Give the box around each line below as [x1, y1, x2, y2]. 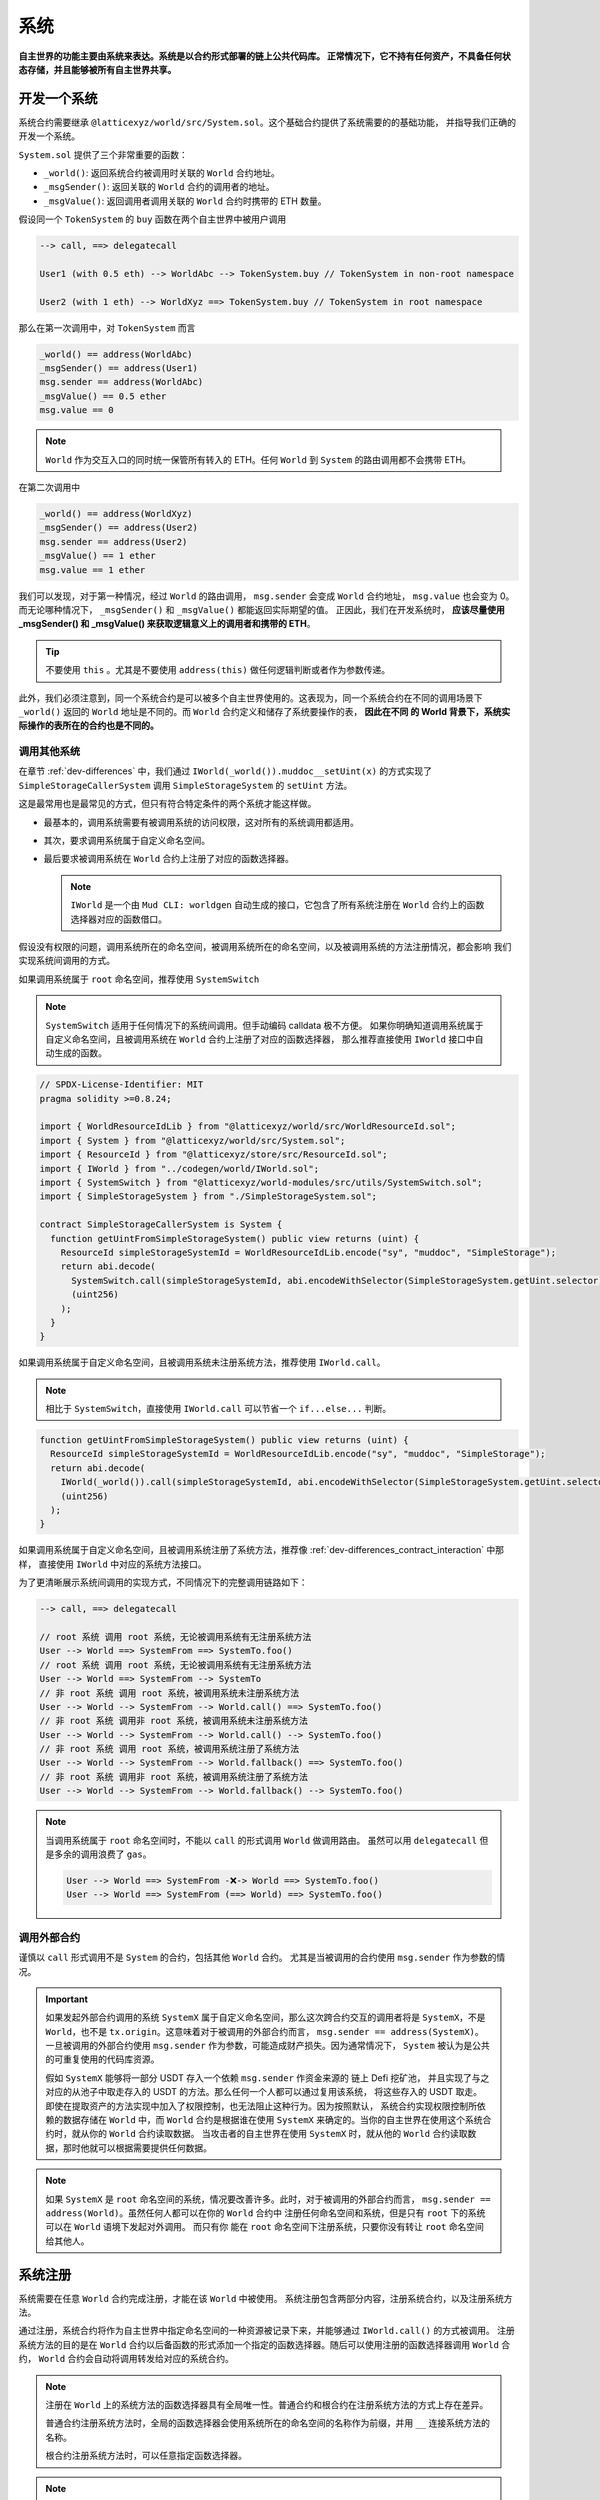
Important [45, 1993, 89, 2005]
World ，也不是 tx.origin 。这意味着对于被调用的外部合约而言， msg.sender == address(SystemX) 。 [45, 2025, 484, 2037]
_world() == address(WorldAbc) [39, 348, 194, 360]
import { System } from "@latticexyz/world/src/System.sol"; [39, 1135, 346, 1146]
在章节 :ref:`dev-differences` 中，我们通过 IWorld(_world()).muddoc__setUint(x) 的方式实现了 [18, 765, 433, 777]
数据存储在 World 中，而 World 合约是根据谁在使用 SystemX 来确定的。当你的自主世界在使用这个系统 [62, 2114, 483, 2126]
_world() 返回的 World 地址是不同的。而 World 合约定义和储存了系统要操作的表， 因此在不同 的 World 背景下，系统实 [18, 705, 511, 717]
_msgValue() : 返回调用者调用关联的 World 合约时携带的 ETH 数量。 [43, 195, 327, 207]
